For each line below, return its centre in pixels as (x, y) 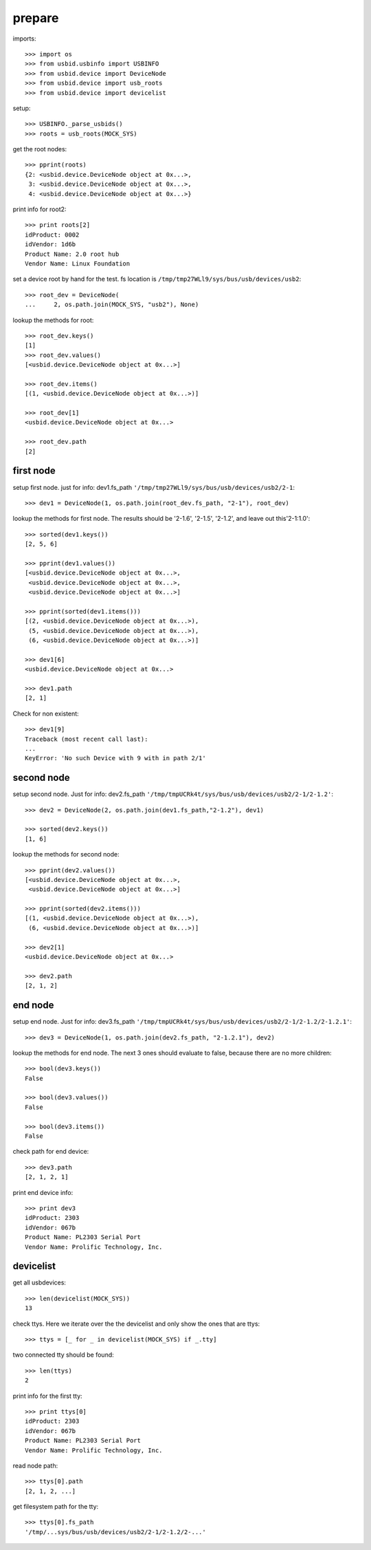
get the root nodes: (40, 149)
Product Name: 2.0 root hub (72, 254)
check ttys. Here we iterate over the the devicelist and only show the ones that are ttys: (136, 1324)
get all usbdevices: (40, 1282)
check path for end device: (51, 1152)
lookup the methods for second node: (66, 854)
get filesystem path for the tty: (56, 1507)
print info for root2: (40, 209)
